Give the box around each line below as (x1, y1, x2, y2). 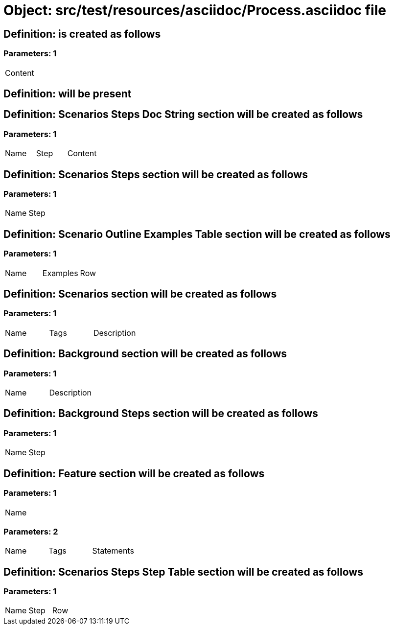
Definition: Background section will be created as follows (3, 348, 287, 360)
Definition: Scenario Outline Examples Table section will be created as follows (3, 228, 391, 240)
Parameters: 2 (3, 526, 58, 536)
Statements (92, 546, 134, 556)
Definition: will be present (3, 87, 132, 100)
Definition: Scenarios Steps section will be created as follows (3, 168, 308, 181)
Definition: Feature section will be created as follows (3, 467, 265, 480)
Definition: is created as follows (3, 27, 161, 40)
